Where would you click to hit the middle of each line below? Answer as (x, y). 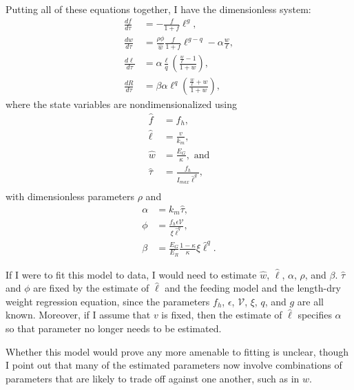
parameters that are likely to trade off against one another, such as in (153, 378)
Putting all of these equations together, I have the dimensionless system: (158, 9)
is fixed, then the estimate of (222, 315)
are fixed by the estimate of (91, 288)
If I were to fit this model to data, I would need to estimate (131, 274)
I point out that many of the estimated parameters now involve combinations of (174, 365)
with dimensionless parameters (70, 196)
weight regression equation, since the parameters (108, 301)
